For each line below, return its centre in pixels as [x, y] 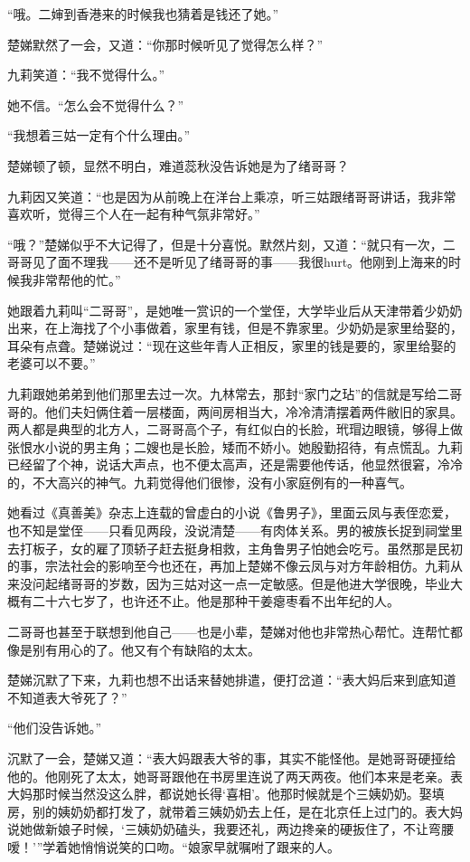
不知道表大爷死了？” [67, 697]
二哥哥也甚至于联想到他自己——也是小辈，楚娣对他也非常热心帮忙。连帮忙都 [235, 632]
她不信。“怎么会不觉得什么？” [96, 104]
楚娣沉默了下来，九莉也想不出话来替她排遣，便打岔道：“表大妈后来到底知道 [232, 680]
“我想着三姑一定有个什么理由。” [99, 135]
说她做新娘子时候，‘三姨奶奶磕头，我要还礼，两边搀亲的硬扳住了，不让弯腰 [230, 829]
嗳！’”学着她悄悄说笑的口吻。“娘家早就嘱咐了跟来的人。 [174, 846]
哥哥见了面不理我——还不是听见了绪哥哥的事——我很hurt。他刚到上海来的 [228, 262]
